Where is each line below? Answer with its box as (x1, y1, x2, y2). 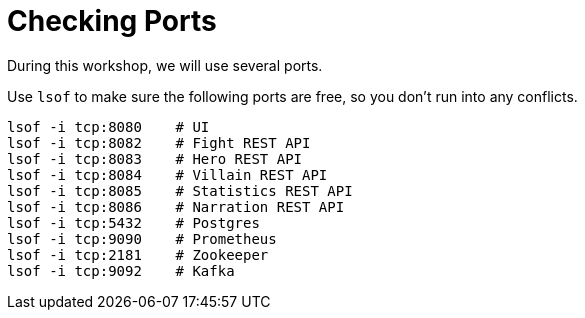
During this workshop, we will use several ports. (7, 56, 323, 74)
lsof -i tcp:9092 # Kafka (7, 262, 235, 279)
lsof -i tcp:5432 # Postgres (7, 214, 260, 231)
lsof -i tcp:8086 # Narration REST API (7, 198, 345, 215)
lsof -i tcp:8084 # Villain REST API (7, 166, 328, 183)
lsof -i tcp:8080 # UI (7, 118, 210, 135)
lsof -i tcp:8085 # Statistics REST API (7, 182, 353, 199)
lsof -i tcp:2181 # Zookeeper (7, 246, 269, 263)
